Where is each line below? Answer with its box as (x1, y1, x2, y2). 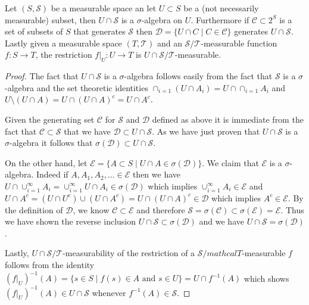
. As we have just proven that (152, 125, 260, 137)
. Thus (280, 203, 304, 216)
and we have (199, 215, 244, 228)
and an (157, 36, 182, 49)
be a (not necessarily (183, 2, 259, 14)
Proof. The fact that (5, 70, 79, 82)
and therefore (136, 203, 185, 216)
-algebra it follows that (10, 136, 93, 149)
